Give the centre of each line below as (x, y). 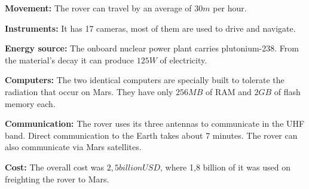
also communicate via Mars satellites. (73, 147)
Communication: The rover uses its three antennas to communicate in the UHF (155, 124)
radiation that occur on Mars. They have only (89, 91)
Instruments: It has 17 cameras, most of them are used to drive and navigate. (150, 28)
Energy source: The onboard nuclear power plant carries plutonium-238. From (152, 48)
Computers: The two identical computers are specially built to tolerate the (145, 80)
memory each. (30, 103)
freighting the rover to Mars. (57, 179)
